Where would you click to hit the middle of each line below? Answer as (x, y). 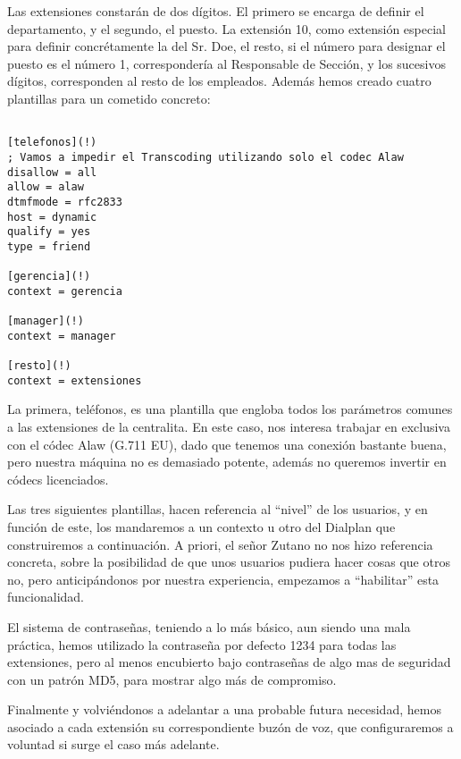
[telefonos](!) (52, 143)
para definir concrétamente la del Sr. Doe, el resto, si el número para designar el (226, 46)
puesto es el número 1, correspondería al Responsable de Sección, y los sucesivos (226, 63)
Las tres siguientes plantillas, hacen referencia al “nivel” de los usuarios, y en (218, 509)
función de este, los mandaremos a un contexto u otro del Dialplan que (201, 526)
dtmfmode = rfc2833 (65, 202)
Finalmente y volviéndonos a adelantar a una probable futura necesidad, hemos (224, 709)
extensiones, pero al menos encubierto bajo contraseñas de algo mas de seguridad (229, 662)
